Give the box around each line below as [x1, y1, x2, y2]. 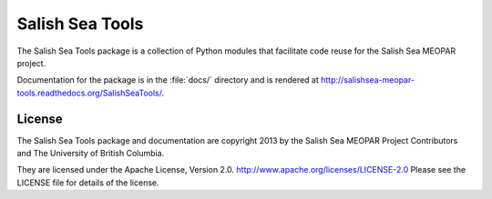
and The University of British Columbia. [16, 148, 165, 159]
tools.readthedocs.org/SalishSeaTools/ [16, 87, 162, 98]
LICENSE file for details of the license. [16, 177, 159, 188]
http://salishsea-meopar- [320, 75, 415, 85]
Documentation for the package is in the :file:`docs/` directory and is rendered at [16, 75, 319, 85]
